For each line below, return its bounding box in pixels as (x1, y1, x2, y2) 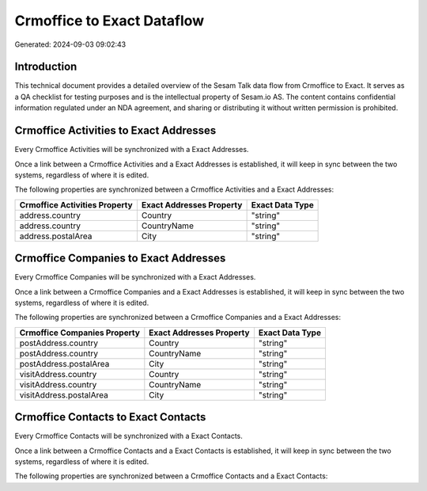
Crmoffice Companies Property (19, 327, 140, 338)
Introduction (14, 60, 77, 74)
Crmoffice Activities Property (19, 199, 134, 210)
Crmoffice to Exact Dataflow (14, 12, 205, 29)
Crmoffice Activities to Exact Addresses (14, 124, 217, 138)
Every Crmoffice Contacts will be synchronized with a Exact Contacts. (14, 432, 243, 441)
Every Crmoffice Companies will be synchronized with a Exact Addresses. (14, 272, 256, 282)
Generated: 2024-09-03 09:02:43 (14, 40, 127, 49)
